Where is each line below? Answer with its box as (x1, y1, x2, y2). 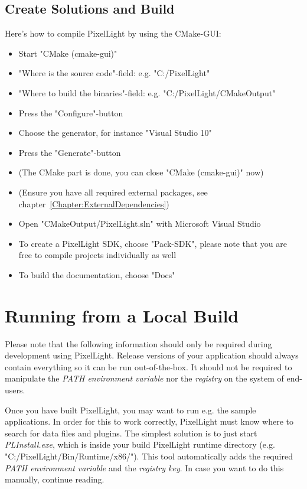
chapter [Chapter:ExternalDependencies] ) (18, 197, 169, 210)
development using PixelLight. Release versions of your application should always (5, 349, 299, 361)
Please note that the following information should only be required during (5, 337, 272, 350)
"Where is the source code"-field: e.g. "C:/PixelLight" (18, 67, 210, 79)
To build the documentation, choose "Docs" (18, 268, 175, 281)
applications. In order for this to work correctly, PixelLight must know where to (5, 415, 293, 428)
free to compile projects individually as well (18, 249, 177, 261)
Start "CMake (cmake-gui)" (18, 47, 117, 59)
